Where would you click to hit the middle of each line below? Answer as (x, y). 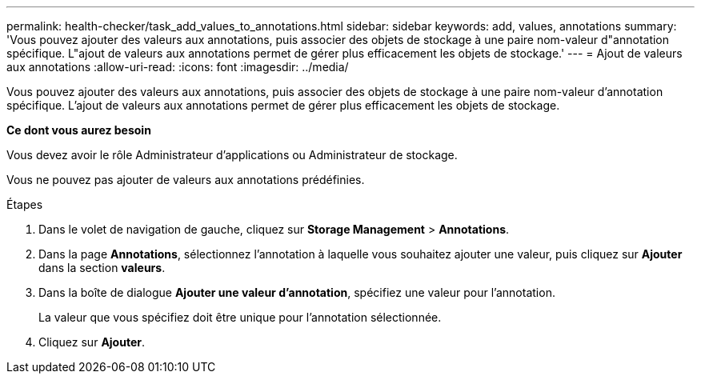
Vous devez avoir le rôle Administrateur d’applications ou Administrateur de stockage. (232, 155)
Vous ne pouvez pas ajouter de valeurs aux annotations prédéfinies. (186, 180)
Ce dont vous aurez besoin (79, 130)
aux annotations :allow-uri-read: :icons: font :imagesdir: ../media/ (178, 67)
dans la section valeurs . (102, 268)
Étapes (25, 204)
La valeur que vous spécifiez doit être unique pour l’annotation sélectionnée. (240, 317)
